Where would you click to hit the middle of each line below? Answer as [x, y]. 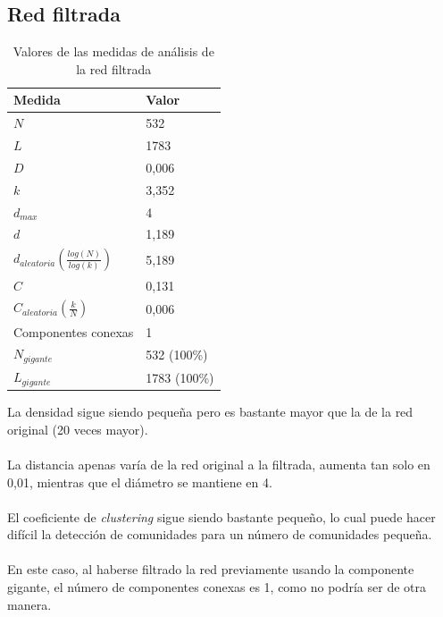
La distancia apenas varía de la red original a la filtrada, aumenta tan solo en [219, 464]
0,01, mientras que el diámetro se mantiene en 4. [140, 482]
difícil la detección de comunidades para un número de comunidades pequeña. [220, 534]
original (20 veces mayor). [78, 429]
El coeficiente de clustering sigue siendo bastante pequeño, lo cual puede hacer [221, 516]
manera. [29, 604]
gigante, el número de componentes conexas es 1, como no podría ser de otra [217, 587]
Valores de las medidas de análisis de [113, 51]
